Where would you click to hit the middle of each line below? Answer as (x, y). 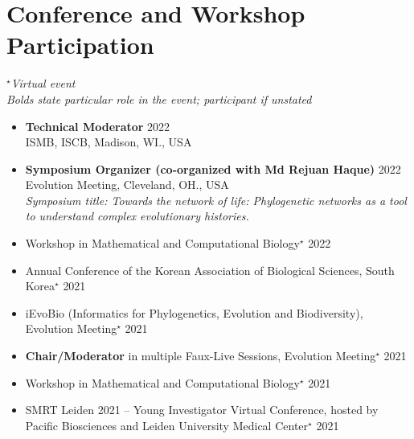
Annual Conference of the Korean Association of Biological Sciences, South (210, 270)
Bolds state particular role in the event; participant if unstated (159, 98)
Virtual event (43, 83)
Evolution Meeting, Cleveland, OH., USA (127, 185)
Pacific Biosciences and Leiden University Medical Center (167, 425)
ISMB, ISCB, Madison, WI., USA (109, 142)
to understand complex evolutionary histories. (137, 216)
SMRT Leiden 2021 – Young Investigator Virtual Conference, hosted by (202, 410)
